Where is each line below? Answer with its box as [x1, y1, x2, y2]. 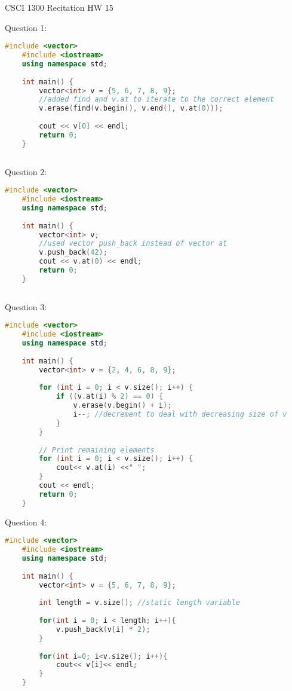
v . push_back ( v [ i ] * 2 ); [56, 625, 150, 634]
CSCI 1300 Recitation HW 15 [5, 1, 113, 13]
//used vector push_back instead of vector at [39, 239, 228, 248]
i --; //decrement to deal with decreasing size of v [73, 410, 287, 418]
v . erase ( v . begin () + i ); [73, 401, 172, 410]
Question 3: [5, 300, 47, 313]
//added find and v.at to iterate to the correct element [39, 95, 275, 104]
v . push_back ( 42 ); [39, 248, 107, 257]
